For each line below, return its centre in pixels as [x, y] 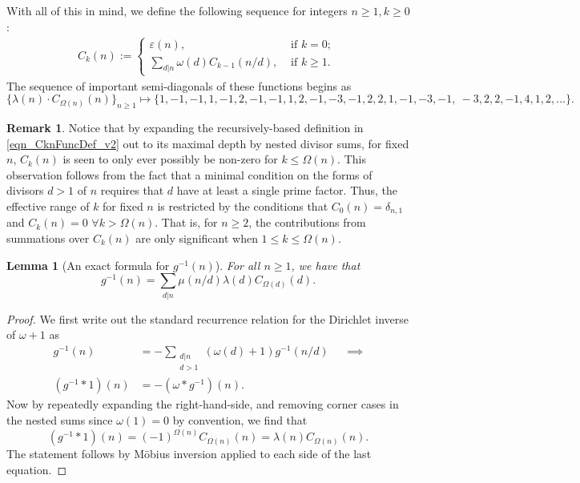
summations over [48, 238]
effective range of [48, 205]
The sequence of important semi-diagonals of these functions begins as [179, 85]
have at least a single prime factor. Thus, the [287, 190]
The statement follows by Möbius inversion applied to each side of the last [189, 454]
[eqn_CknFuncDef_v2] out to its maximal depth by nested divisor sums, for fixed [208, 143]
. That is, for [186, 222]
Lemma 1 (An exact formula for [88, 265]
